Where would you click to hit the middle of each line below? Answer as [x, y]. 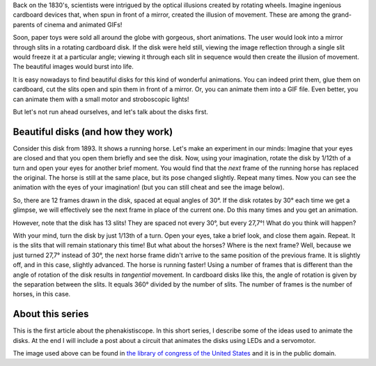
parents [24, 24]
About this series [51, 314]
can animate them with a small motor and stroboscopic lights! [101, 99]
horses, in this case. [42, 294]
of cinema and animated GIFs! [79, 24]
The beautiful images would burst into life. [73, 67]
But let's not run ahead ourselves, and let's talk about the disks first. [111, 112]
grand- [342, 15]
